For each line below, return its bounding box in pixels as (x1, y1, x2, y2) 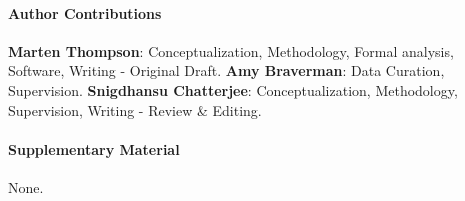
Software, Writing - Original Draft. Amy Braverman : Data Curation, (8, 60, 445, 81)
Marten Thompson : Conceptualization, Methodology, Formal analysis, (8, 40, 454, 61)
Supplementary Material (8, 138, 180, 159)
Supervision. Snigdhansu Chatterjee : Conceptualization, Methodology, (8, 79, 458, 100)
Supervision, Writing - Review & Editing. (8, 99, 262, 120)
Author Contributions (8, 2, 162, 23)
